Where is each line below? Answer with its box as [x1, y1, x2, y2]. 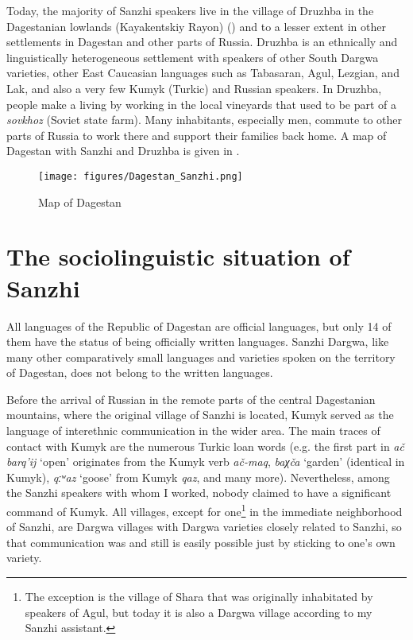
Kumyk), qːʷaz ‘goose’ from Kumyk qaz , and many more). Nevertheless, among [6, 468, 390, 485]
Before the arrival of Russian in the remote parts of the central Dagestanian [6, 390, 376, 407]
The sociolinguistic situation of [6, 240, 350, 273]
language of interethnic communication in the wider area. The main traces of [6, 422, 380, 439]
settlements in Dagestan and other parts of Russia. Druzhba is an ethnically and [6, 33, 398, 50]
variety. [6, 549, 42, 566]
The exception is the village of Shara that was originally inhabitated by [25, 588, 373, 605]
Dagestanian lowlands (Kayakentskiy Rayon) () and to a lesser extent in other [6, 17, 387, 34]
